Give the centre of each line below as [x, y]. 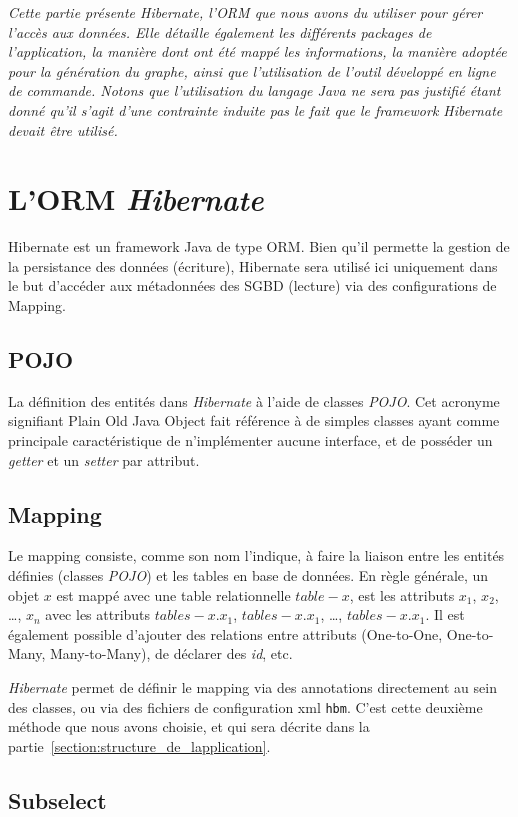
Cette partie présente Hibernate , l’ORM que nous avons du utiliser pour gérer [245, 12]
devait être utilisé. [63, 129]
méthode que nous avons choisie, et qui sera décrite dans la [189, 726]
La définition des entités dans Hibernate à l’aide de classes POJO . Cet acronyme [254, 400]
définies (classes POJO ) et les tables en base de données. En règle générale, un [248, 575]
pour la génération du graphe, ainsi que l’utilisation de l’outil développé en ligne [252, 70]
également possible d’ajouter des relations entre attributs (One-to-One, [225, 633]
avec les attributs [98, 614]
